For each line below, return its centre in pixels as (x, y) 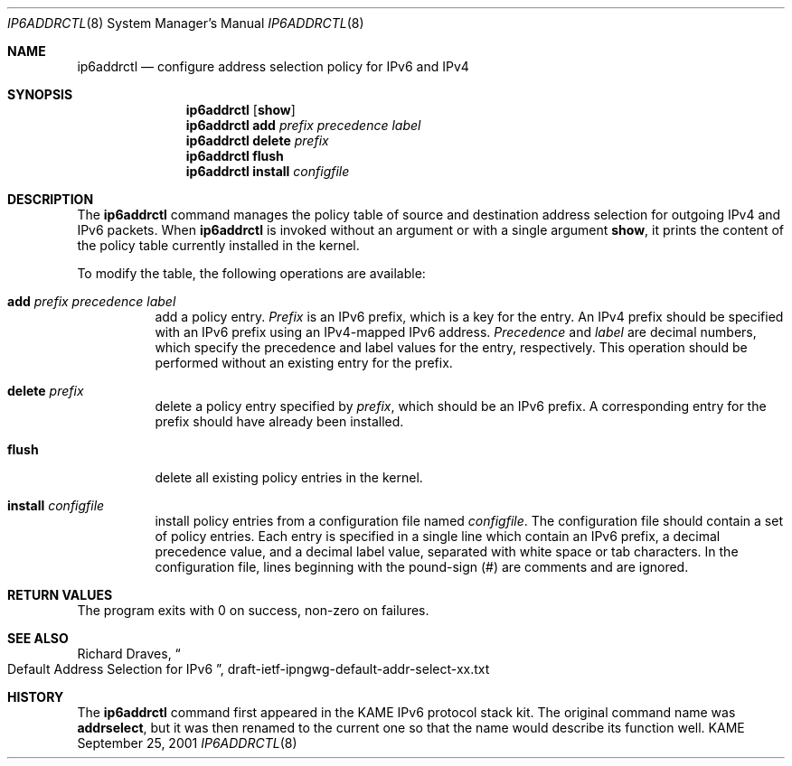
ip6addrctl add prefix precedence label (303, 125)
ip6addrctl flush (235, 156)
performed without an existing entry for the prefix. (304, 363)
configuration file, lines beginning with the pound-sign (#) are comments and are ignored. (422, 567)
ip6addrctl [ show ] (240, 110)
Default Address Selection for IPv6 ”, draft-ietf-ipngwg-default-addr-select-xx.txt (249, 669)
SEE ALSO (38, 638)
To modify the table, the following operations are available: (251, 273)
